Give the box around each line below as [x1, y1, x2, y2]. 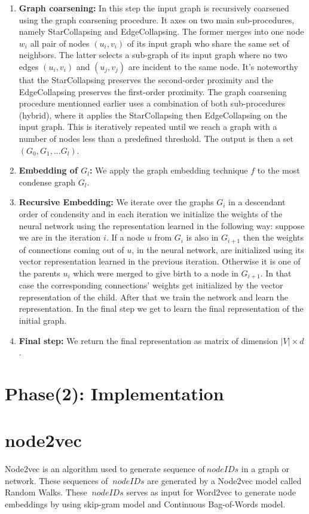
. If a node [106, 231, 145, 244]
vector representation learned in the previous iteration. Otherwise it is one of [19, 255, 301, 267]
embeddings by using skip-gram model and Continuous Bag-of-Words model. [5, 498, 286, 510]
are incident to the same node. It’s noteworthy [128, 60, 298, 72]
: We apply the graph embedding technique [89, 164, 248, 177]
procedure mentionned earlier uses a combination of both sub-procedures [19, 97, 286, 110]
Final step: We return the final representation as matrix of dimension [19, 334, 279, 346]
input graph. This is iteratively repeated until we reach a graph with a [19, 120, 277, 133]
